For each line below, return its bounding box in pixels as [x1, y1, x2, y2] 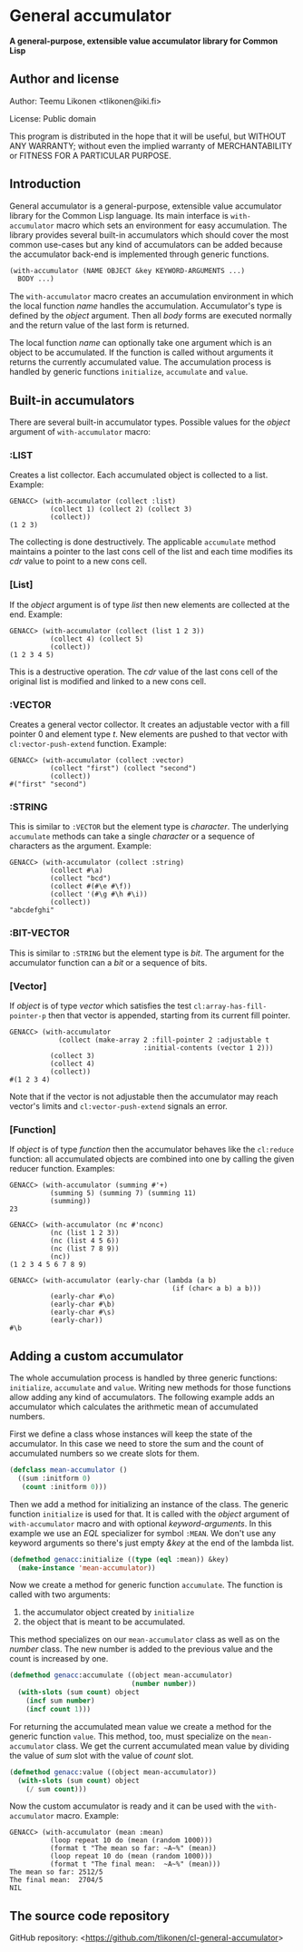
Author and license [9, 72, 120, 87]
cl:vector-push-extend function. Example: [9, 739, 167, 750]
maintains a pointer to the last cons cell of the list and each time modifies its [9, 546, 293, 557]
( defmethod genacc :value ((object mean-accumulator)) [9, 1767, 218, 1777]
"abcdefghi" [9, 906, 54, 915]
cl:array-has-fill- [193, 1002, 268, 1011]
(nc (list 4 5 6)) [49, 1236, 120, 1246]
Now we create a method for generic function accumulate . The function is [9, 1580, 283, 1591]
